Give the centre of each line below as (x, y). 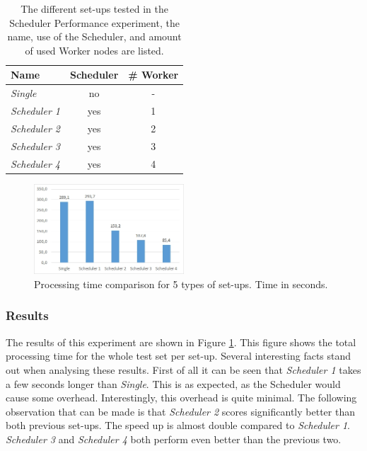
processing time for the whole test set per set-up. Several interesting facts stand (179, 356)
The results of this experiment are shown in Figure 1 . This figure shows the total (181, 342)
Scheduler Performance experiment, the (94, 22)
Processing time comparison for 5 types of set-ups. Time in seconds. (181, 284)
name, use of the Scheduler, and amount (94, 36)
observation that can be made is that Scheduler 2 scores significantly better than (180, 411)
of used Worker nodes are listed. (94, 50)
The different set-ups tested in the (94, 8)
